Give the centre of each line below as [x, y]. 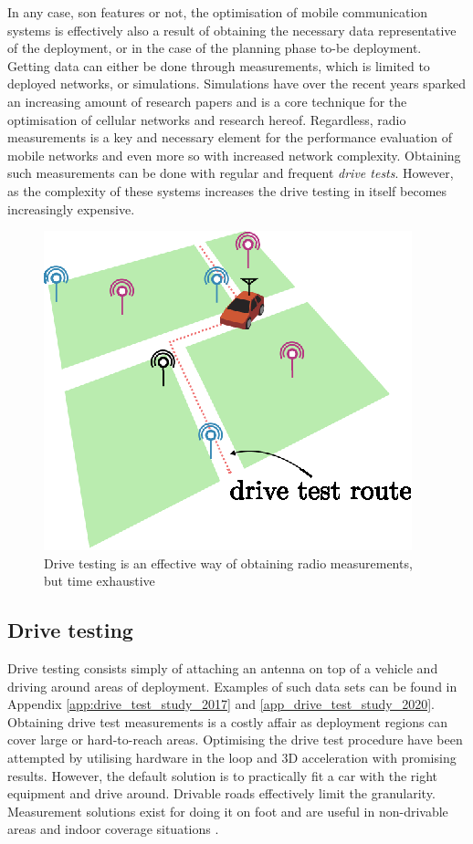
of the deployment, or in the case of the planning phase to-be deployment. [215, 48]
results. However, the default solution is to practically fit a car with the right [223, 775]
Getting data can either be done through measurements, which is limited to [219, 65]
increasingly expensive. [71, 208]
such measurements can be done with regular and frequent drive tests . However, [231, 173]
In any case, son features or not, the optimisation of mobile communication [218, 12]
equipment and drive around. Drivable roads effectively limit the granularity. [221, 793]
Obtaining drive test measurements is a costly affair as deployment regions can [228, 721]
